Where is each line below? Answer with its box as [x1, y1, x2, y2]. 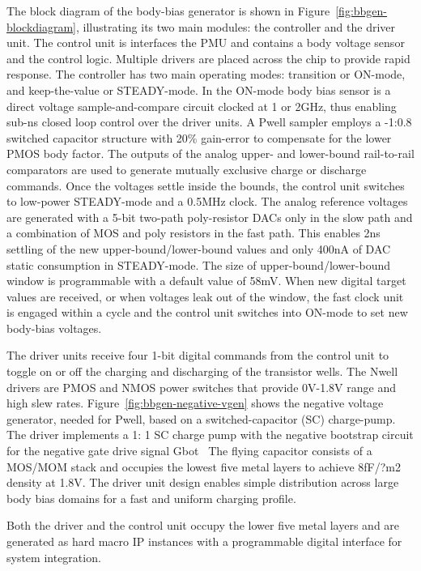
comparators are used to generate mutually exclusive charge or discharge [6, 160, 367, 177]
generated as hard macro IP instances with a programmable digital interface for [6, 533, 402, 549]
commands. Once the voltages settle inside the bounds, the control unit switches [6, 177, 405, 194]
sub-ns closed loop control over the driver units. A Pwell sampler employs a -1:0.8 [6, 113, 412, 130]
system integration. [6, 548, 101, 565]
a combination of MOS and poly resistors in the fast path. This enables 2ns [6, 224, 381, 241]
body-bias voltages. [6, 319, 102, 336]
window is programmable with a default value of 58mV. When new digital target [6, 272, 406, 289]
